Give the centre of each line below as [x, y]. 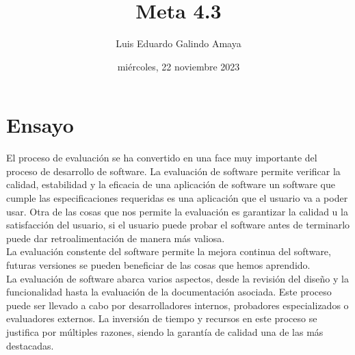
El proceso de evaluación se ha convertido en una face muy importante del [162, 158]
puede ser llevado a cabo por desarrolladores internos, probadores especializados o [177, 305]
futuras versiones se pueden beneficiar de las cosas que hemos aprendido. [158, 265]
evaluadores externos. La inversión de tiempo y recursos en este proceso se [162, 318]
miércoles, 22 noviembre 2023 [179, 66]
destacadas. [30, 345]
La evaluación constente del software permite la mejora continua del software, [169, 251]
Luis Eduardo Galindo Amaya [179, 43]
